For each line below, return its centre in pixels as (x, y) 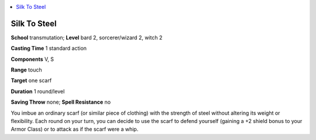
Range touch (26, 70)
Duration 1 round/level (38, 91)
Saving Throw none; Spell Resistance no (61, 102)
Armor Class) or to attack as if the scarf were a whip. (75, 129)
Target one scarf (31, 81)
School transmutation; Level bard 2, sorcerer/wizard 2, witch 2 (87, 37)
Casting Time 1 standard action (49, 48)
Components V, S (32, 59)
